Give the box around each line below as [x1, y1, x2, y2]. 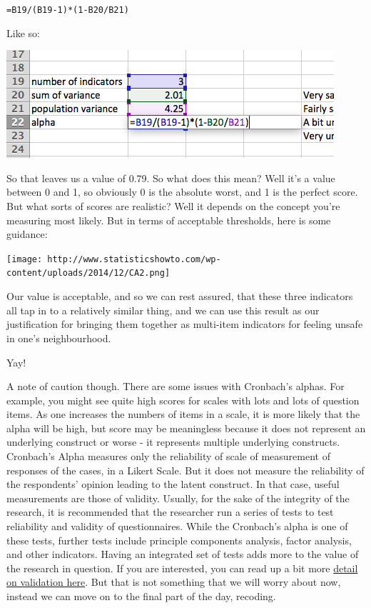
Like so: [6, 25, 40, 40]
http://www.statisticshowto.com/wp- [47, 254, 221, 264]
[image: [6, 254, 43, 264]
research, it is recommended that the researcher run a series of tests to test [6, 504, 334, 519]
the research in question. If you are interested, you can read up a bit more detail [6, 560, 358, 575]
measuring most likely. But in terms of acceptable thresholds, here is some [6, 212, 331, 227]
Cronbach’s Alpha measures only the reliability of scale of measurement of [6, 449, 330, 464]
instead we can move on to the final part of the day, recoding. [6, 589, 276, 603]
